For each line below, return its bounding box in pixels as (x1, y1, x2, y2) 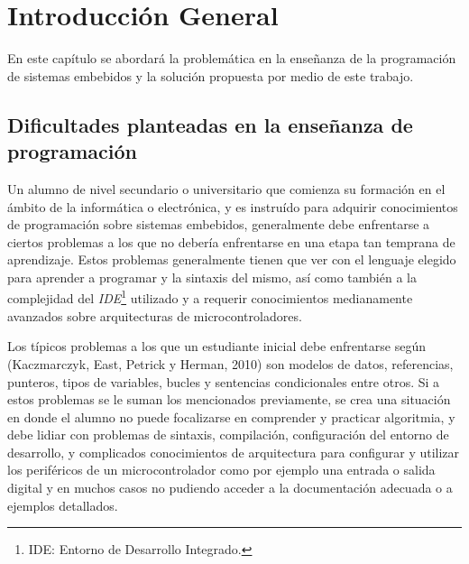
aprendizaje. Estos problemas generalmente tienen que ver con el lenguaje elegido (7, 250, 456, 269)
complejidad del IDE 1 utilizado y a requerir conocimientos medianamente (7, 286, 413, 308)
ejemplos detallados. (7, 495, 118, 514)
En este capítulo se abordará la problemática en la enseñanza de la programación (7, 49, 456, 68)
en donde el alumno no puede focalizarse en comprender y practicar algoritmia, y (7, 407, 455, 426)
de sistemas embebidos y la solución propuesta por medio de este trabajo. (7, 66, 414, 85)
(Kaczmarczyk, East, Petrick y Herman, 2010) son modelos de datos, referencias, (7, 354, 454, 373)
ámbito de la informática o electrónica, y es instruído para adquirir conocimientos (7, 197, 458, 216)
